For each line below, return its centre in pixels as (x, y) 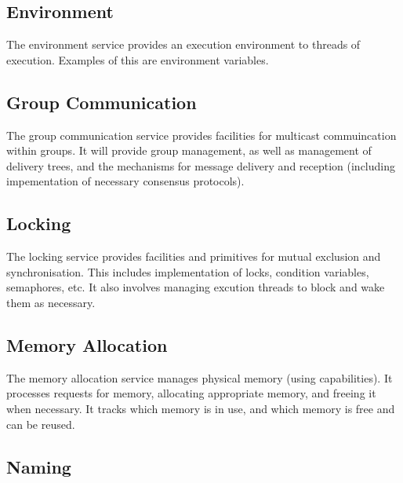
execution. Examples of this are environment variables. (138, 59)
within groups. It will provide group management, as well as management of (189, 150)
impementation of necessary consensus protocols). (125, 181)
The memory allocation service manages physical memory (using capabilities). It (200, 377)
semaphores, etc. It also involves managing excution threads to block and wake (196, 287)
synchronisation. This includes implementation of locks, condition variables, (188, 271)
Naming (39, 466)
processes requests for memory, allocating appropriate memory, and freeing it (191, 393)
